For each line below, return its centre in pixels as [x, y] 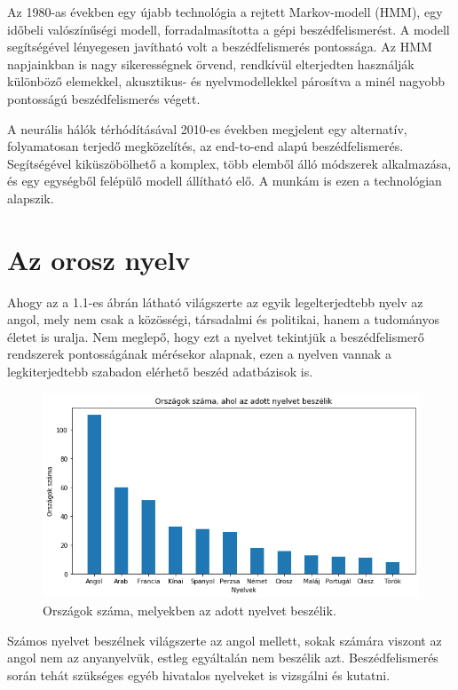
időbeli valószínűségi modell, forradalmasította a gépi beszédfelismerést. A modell [229, 29]
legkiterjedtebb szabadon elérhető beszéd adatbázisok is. [160, 372]
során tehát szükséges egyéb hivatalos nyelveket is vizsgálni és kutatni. [199, 674]
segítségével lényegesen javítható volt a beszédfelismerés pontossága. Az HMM [220, 47]
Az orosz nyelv [99, 259]
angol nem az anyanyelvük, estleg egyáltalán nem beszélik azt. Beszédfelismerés [223, 658]
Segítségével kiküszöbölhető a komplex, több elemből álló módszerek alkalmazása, [229, 163]
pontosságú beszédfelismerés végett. [104, 98]
